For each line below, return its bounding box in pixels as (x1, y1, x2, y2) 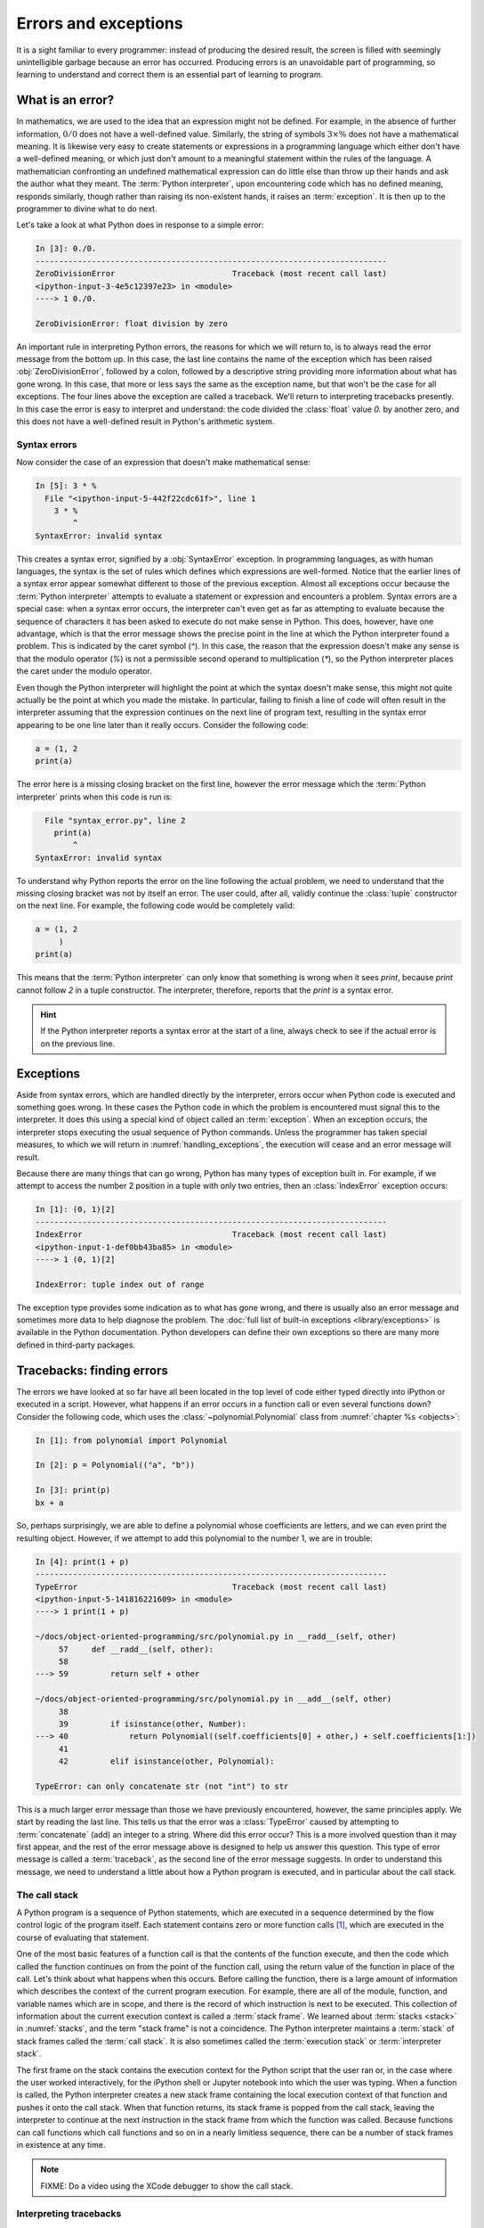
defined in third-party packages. (16, 1339, 136, 1350)
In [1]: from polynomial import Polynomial (35, 1435, 229, 1446)
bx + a (35, 1497, 64, 1508)
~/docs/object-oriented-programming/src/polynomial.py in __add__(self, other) (35, 1694, 392, 1704)
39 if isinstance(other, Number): (58, 1718, 246, 1729)
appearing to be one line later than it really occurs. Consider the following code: (16, 719, 309, 730)
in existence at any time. (16, 2140, 106, 2150)
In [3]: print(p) (35, 1485, 111, 1495)
